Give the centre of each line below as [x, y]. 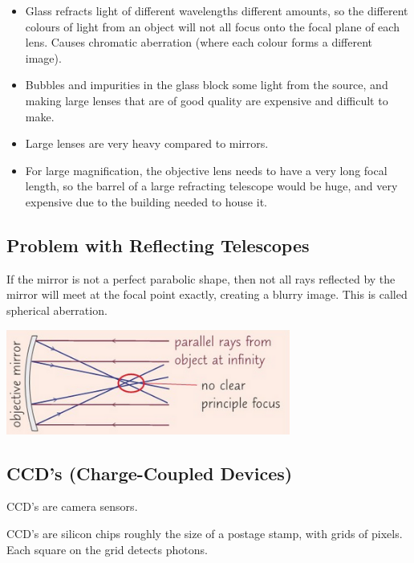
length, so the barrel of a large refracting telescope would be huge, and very [211, 186]
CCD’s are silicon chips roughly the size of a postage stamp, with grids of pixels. [205, 534]
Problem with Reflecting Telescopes [158, 245]
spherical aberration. [57, 310]
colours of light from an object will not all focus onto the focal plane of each [212, 26]
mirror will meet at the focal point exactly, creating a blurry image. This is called [207, 294]
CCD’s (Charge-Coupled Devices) [150, 473]
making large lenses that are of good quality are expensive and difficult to [207, 100]
